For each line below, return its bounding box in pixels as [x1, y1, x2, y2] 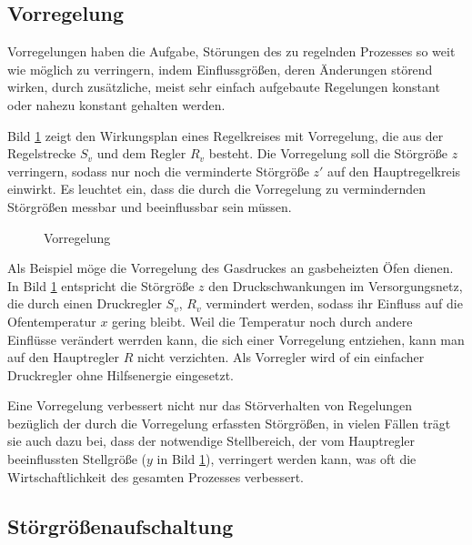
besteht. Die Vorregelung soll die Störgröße [208, 144, 448, 163]
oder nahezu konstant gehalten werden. [7, 95, 226, 114]
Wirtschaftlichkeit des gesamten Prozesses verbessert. [7, 467, 305, 486]
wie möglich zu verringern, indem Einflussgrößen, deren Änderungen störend [7, 59, 433, 78]
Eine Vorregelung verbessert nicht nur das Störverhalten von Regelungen [7, 396, 413, 415]
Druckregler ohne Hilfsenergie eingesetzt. [7, 365, 234, 384]
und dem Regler [96, 144, 186, 163]
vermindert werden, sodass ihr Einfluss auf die [206, 294, 463, 313]
